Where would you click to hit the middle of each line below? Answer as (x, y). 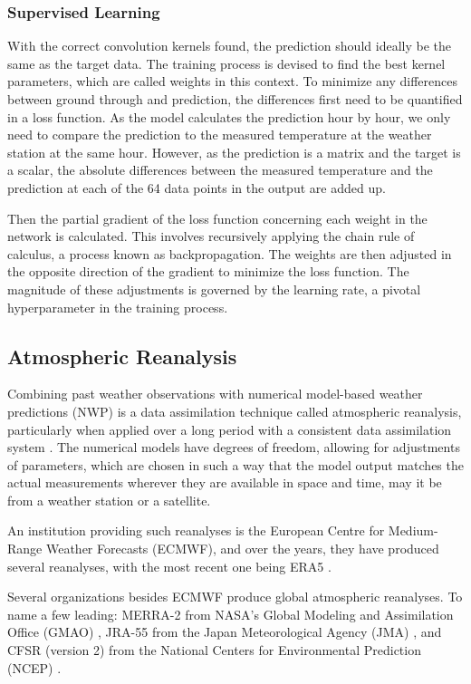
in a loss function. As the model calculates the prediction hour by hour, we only (229, 116)
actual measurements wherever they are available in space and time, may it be (225, 482)
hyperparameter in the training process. (118, 307)
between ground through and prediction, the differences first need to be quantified (235, 99)
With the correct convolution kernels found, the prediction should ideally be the (229, 46)
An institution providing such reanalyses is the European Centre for (196, 530)
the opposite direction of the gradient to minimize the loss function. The (208, 271)
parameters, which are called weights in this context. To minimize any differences (233, 81)
